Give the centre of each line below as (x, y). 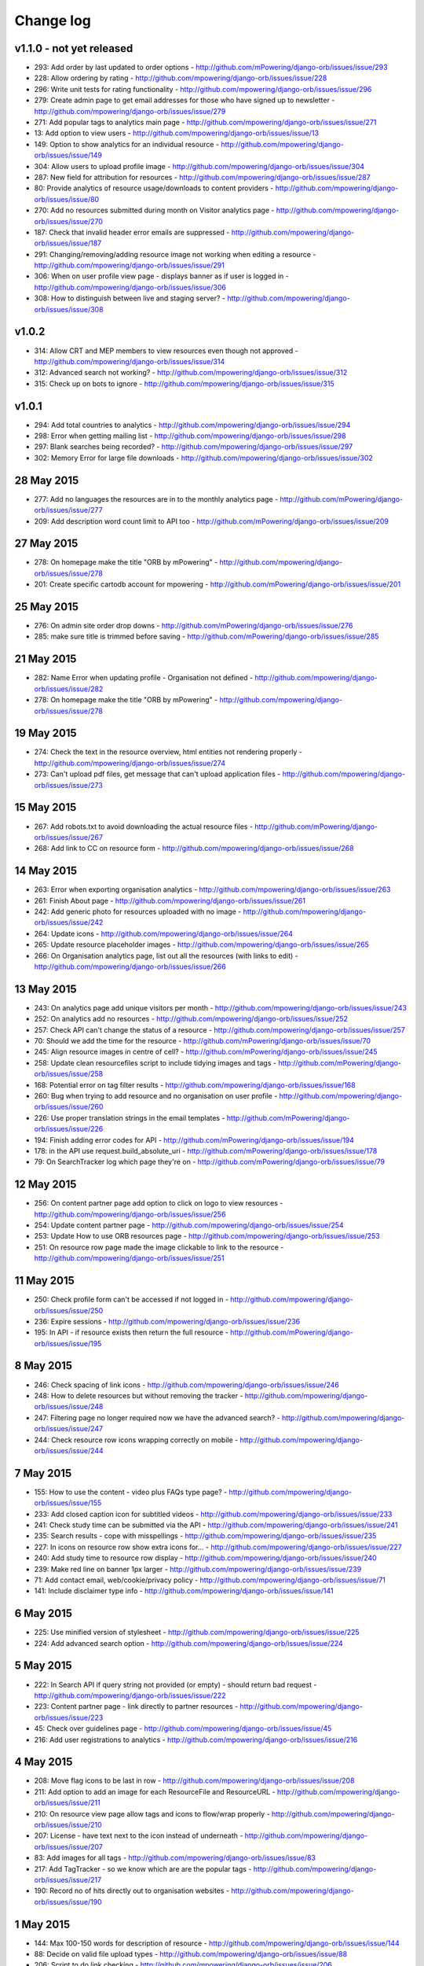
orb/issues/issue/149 (68, 155)
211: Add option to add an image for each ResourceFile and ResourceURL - (155, 1791)
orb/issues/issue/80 (67, 199)
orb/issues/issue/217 (68, 1879)
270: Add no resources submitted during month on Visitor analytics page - (154, 210)
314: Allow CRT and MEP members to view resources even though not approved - (166, 351)
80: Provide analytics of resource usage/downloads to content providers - (154, 188)
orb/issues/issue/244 (69, 1450)
